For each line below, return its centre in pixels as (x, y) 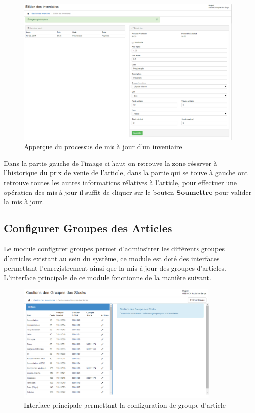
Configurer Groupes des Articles (88, 228)
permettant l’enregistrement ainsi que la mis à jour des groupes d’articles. (115, 268)
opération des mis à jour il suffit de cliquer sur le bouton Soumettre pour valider (128, 192)
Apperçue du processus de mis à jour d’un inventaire (103, 147)
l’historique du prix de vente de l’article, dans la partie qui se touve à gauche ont (126, 173)
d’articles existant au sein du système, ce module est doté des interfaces (112, 258)
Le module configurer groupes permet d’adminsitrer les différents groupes (114, 248)
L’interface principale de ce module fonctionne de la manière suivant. (108, 277)
